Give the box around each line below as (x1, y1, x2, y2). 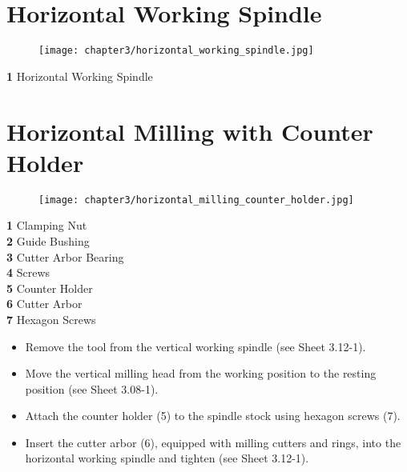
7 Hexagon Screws (6, 310, 96, 327)
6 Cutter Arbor (6, 295, 83, 312)
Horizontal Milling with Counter (6, 114, 373, 147)
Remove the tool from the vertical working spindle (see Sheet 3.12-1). (25, 338, 366, 354)
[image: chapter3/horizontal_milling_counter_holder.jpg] (38, 194, 354, 206)
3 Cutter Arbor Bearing (6, 248, 124, 265)
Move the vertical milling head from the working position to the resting (25, 365, 377, 382)
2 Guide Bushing (6, 232, 90, 249)
